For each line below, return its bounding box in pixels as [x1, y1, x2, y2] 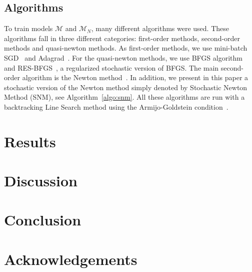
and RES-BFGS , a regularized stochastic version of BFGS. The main [4, 62, 219, 73]
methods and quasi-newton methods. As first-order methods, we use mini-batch [4, 43, 247, 53]
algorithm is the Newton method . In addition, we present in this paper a [22, 72, 248, 83]
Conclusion [4, 209, 81, 230]
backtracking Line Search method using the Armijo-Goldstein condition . [4, 101, 228, 112]
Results [4, 131, 56, 151]
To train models [4, 23, 53, 34]
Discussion [4, 170, 77, 191]
